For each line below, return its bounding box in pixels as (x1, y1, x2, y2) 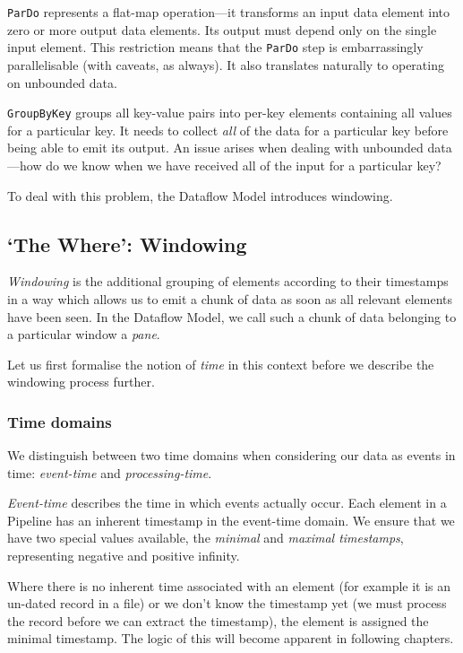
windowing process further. (7, 372, 155, 391)
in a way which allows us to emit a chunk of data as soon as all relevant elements (7, 289, 453, 308)
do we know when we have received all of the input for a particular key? (46, 155, 442, 174)
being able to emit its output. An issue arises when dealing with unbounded (7, 138, 424, 157)
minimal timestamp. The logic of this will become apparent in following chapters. (7, 629, 454, 648)
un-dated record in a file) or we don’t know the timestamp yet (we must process (7, 594, 447, 613)
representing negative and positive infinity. (7, 546, 240, 565)
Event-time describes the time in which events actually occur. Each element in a (7, 493, 447, 512)
